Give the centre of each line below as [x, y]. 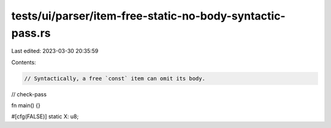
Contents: [24, 62]
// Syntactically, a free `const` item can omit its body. [115, 78]
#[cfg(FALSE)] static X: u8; [45, 116]
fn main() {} [26, 105]
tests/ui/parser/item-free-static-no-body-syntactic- [148, 16]
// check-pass [29, 94]
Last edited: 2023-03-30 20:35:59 [55, 51]
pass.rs [31, 33]
